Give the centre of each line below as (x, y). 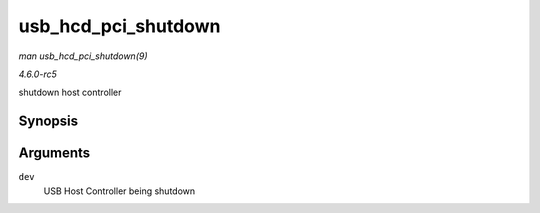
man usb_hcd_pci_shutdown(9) (83, 56)
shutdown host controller (70, 92)
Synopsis (48, 121)
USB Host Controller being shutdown (119, 191)
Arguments (54, 153)
